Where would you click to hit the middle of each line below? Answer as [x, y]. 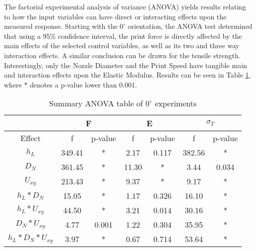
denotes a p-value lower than [73, 84]
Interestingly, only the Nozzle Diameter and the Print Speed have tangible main [126, 65]
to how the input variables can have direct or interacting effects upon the [115, 16]
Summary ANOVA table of [96, 103]
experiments [176, 103]
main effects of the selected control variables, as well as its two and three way [122, 45]
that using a [22, 36]
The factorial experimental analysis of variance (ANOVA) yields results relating [125, 6]
